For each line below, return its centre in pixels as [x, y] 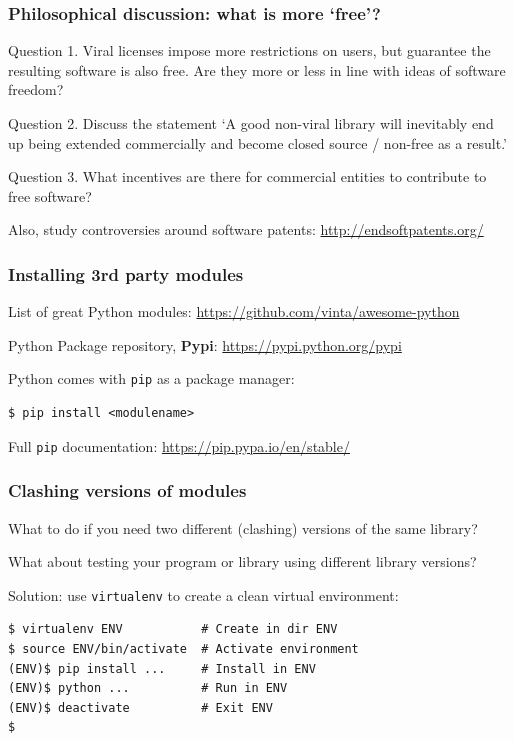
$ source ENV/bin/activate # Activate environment [183, 648]
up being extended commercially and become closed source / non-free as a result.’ [257, 142]
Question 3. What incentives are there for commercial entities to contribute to [247, 176]
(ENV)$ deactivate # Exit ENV [140, 707]
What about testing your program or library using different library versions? [242, 561]
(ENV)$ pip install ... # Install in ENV [162, 668]
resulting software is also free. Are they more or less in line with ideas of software [257, 69]
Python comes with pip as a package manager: [151, 378]
